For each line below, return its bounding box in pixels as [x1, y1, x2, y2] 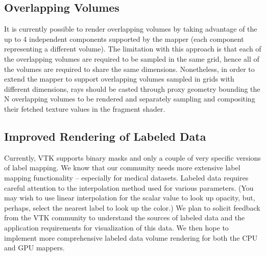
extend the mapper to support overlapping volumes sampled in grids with [4, 73, 234, 84]
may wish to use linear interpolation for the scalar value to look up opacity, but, [4, 192, 255, 203]
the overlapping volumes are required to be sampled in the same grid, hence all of [4, 53, 259, 64]
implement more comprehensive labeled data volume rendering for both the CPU [4, 232, 258, 243]
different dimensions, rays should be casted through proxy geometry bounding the [4, 83, 260, 94]
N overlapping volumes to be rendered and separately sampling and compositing [4, 93, 255, 104]
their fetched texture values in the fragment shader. [4, 103, 165, 114]
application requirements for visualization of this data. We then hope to [4, 222, 229, 233]
